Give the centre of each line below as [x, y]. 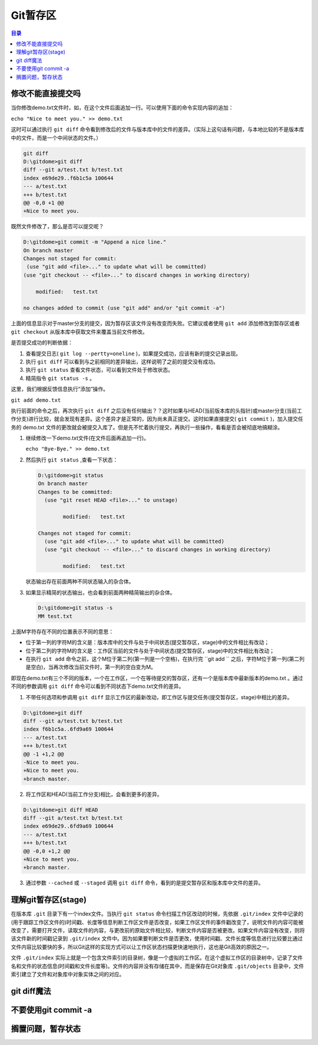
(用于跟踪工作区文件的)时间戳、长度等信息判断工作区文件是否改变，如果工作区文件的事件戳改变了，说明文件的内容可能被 [157, 922]
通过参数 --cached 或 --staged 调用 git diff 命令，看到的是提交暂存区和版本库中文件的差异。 [145, 883]
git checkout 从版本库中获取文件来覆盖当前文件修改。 [79, 332]
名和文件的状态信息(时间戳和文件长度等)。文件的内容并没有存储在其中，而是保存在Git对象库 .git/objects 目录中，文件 [158, 966]
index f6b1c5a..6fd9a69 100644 [69, 729]
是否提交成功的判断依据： [42, 343]
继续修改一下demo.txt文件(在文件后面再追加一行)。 [87, 438]
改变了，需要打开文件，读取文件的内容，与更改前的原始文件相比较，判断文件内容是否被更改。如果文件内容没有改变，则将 [158, 931]
